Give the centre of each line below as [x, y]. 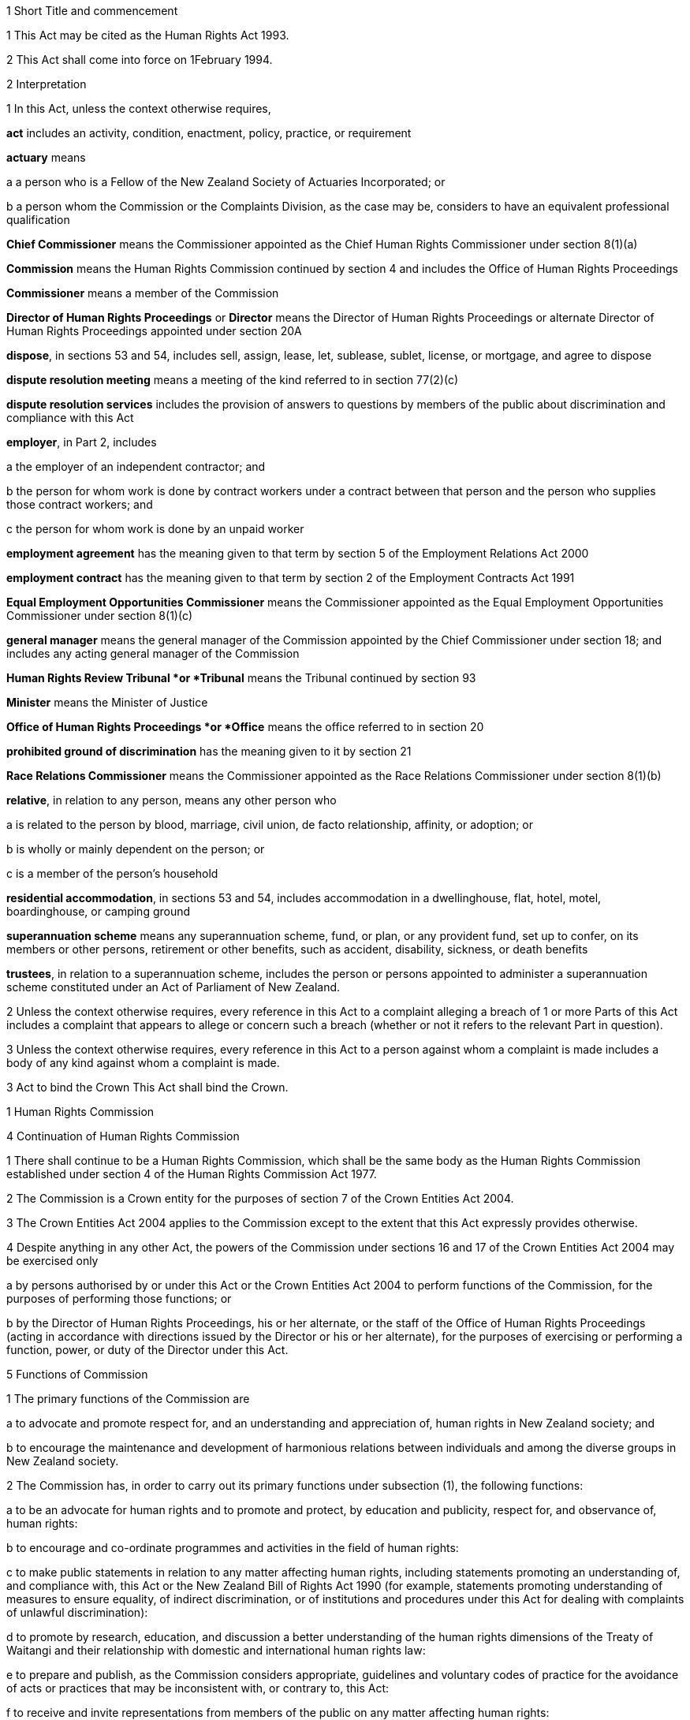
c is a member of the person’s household [112, 873]
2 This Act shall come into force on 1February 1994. [140, 60]
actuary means [46, 157]
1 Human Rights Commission [80, 1112]
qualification [38, 220]
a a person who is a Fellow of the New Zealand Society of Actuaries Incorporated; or [226, 182]
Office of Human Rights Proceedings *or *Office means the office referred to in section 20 [245, 727]
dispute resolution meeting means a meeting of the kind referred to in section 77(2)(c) [233, 380]
